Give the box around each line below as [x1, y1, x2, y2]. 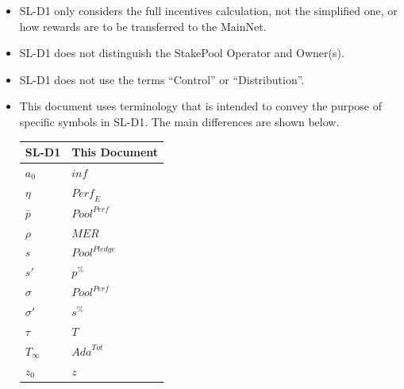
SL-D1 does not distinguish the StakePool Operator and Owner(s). [19, 44, 344, 61]
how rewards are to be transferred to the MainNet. [19, 17, 267, 34]
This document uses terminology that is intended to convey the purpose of [19, 98, 383, 114]
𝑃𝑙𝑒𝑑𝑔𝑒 [92, 245, 116, 253]
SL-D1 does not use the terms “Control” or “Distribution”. [19, 71, 305, 87]
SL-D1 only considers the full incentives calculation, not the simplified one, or [19, 2, 398, 18]
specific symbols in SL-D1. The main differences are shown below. [19, 113, 340, 129]
